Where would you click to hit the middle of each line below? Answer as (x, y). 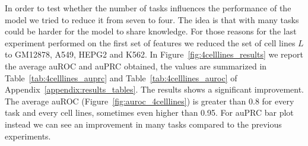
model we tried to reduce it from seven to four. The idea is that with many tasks (152, 19)
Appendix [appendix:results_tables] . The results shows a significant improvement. (154, 89)
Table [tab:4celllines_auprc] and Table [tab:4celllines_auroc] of (121, 77)
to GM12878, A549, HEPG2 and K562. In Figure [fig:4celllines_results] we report (154, 54)
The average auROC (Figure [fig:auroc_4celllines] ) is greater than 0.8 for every (150, 101)
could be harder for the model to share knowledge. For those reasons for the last (151, 31)
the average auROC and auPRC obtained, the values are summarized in (136, 66)
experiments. (28, 136)
